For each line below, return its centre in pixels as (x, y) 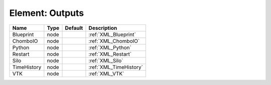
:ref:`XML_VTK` (106, 74)
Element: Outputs (47, 13)
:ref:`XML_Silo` (106, 61)
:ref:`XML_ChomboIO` (114, 41)
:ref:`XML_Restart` (110, 54)
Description (103, 28)
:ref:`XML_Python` (110, 47)
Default (74, 28)
